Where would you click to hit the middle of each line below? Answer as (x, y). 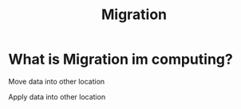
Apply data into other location (57, 96)
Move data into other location (57, 81)
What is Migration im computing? (120, 59)
